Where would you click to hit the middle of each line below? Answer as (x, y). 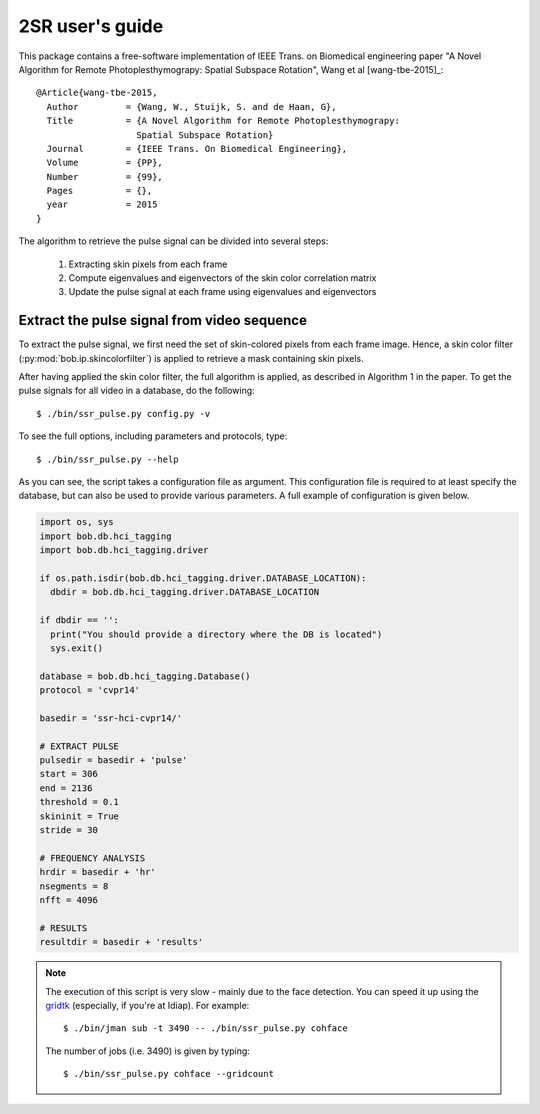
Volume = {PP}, (105, 163)
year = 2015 (102, 204)
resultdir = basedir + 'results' (121, 942)
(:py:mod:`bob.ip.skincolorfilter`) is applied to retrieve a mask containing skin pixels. (191, 358)
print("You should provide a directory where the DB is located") (216, 634)
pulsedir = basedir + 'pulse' (113, 760)
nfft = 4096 (69, 899)
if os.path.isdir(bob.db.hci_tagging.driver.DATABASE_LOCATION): (203, 578)
